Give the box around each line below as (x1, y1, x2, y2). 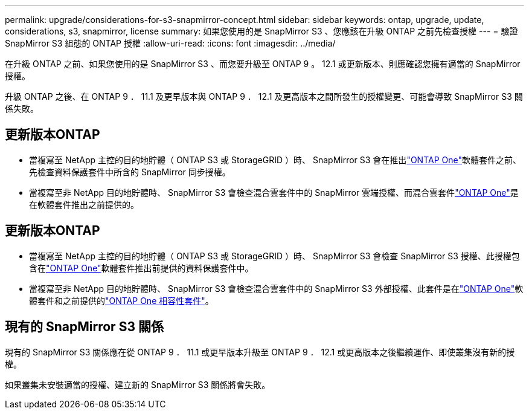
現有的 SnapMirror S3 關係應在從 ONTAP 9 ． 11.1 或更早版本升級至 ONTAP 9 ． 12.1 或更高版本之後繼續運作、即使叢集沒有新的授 (5, 346, 515, 357)
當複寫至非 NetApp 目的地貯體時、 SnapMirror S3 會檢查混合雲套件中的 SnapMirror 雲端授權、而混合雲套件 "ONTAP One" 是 (29, 187, 519, 198)
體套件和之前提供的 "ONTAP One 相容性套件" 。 (29, 295, 214, 306)
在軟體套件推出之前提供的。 (29, 199, 139, 210)
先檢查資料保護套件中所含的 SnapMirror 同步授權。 (29, 166, 231, 177)
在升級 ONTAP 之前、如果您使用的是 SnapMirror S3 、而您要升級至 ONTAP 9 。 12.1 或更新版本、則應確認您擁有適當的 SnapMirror (5, 59, 521, 69)
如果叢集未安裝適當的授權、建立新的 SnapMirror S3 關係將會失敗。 (5, 379, 271, 390)
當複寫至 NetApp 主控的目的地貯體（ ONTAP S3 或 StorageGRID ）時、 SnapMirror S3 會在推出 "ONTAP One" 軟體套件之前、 (29, 154, 521, 165)
